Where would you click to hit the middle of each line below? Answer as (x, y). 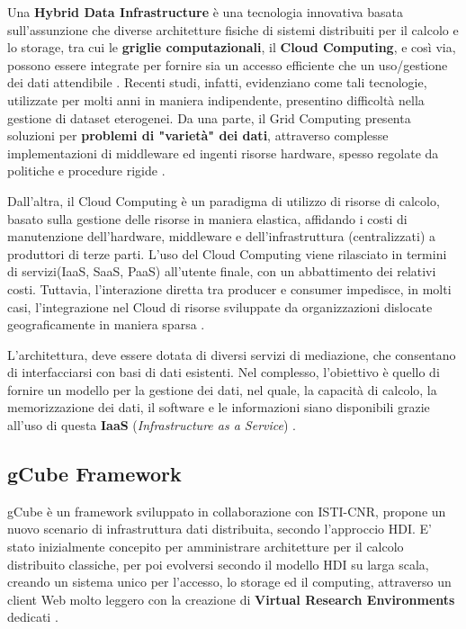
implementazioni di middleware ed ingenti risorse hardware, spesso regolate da (223, 153)
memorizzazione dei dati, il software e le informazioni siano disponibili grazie (219, 407)
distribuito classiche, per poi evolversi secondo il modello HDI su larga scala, (218, 564)
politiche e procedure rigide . (86, 171)
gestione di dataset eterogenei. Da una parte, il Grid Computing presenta (209, 117)
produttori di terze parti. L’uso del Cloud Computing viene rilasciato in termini (227, 253)
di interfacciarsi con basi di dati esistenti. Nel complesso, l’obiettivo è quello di (224, 372)
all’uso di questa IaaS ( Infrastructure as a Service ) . (152, 425)
